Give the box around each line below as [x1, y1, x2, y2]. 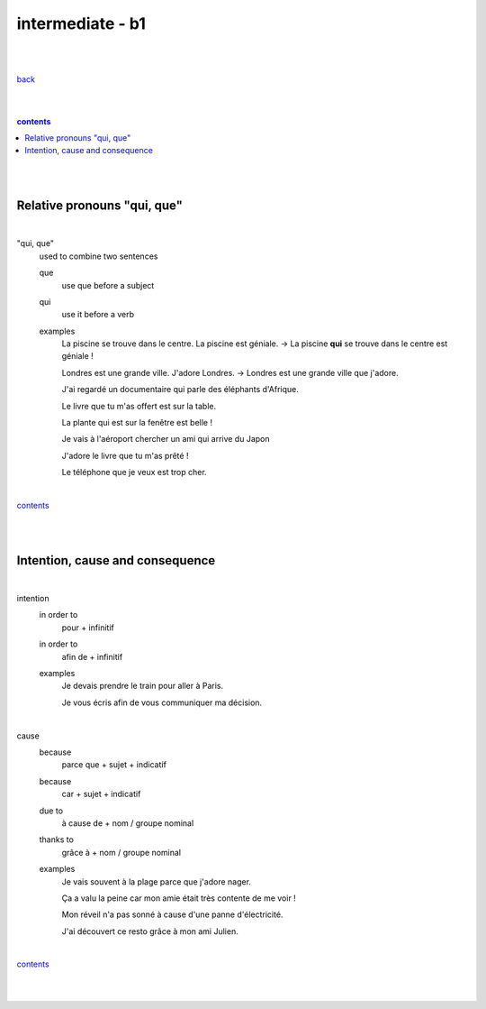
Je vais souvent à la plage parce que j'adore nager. [61, 876, 252, 887]
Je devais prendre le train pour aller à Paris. [61, 681, 224, 692]
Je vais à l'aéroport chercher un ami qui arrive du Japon [61, 434, 270, 445]
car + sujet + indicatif [61, 789, 141, 800]
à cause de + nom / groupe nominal [61, 817, 194, 829]
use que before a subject [61, 280, 155, 290]
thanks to [39, 834, 74, 845]
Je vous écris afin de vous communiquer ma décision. [61, 697, 263, 708]
